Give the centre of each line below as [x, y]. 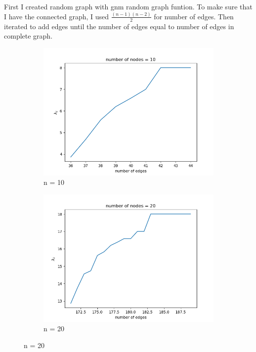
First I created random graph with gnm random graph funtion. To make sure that [128, 6]
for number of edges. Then [194, 16]
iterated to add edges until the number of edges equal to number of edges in [119, 26]
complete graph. [28, 36]
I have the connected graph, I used [57, 16]
